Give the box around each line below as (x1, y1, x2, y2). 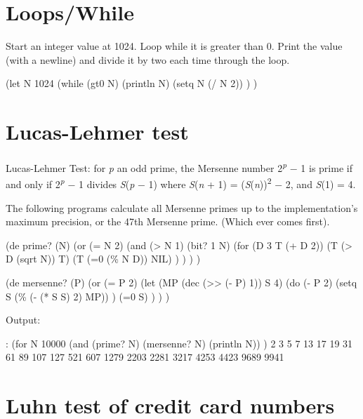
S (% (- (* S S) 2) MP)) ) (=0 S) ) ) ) (6, 288, 170, 303)
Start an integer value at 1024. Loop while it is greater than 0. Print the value (6, 39, 343, 53)
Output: (6, 312, 41, 327)
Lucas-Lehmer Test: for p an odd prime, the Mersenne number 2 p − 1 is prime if (6, 159, 352, 175)
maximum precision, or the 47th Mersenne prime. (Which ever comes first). (6, 214, 330, 229)
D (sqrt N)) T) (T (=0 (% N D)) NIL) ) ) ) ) (6, 251, 201, 266)
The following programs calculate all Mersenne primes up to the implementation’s (6, 200, 358, 215)
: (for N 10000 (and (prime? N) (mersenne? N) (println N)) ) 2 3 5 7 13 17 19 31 (6, 335, 353, 350)
